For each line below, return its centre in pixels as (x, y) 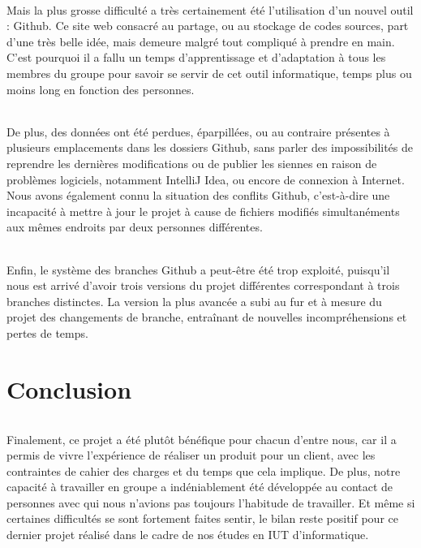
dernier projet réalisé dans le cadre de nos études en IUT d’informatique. (188, 535)
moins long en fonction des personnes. (101, 89)
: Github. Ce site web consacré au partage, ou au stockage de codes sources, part (208, 26)
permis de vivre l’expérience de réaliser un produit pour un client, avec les (191, 455)
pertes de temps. (47, 332)
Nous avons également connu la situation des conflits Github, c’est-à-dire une (198, 195)
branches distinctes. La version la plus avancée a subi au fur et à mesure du (194, 301)
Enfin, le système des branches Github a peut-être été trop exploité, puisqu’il (198, 269)
